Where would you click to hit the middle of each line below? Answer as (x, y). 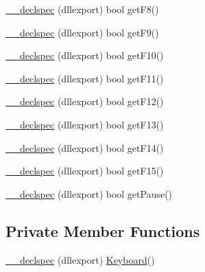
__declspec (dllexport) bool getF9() (82, 32)
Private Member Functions (103, 230)
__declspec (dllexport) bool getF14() (85, 147)
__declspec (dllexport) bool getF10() (85, 55)
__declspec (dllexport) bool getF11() (85, 78)
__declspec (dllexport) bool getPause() (89, 193)
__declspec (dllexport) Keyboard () (80, 259)
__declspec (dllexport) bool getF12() (85, 101)
